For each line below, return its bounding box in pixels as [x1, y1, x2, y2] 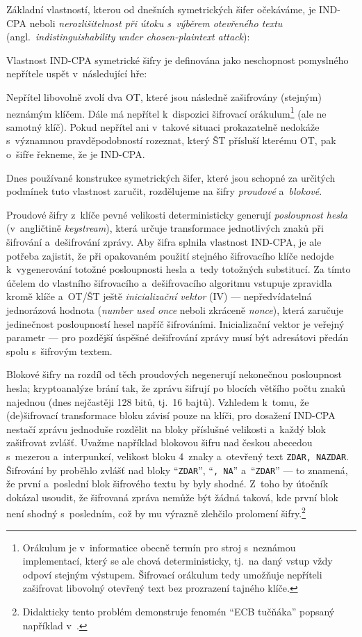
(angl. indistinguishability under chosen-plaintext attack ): [6, 29, 250, 44]
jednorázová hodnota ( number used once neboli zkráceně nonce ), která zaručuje [6, 302, 343, 317]
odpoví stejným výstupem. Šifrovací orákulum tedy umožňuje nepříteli [22, 567, 322, 581]
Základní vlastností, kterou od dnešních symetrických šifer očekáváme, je [6, 2, 316, 16]
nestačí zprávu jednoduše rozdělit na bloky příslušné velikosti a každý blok [6, 421, 326, 436]
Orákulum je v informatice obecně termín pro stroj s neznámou [22, 540, 296, 554]
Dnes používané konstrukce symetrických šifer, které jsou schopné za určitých [6, 170, 336, 184]
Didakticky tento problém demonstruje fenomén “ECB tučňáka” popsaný [22, 604, 335, 618]
